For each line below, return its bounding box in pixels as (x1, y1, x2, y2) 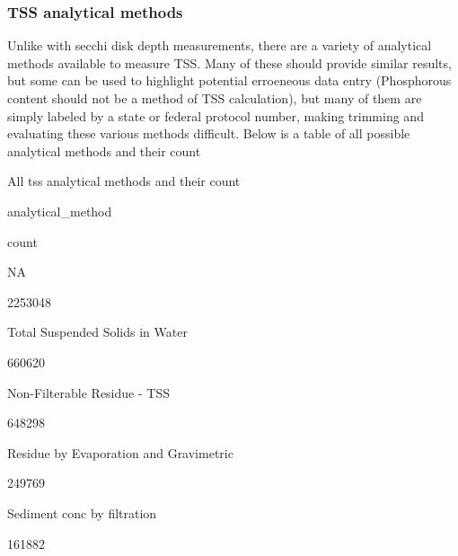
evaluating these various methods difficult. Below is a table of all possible (7, 124, 410, 143)
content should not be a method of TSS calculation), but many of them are (7, 89, 422, 107)
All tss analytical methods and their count (7, 172, 241, 190)
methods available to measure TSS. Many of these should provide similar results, (7, 53, 452, 72)
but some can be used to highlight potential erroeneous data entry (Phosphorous (7, 71, 452, 90)
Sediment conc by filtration (7, 503, 157, 522)
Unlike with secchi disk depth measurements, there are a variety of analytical (7, 36, 432, 55)
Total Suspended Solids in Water (7, 322, 188, 341)
